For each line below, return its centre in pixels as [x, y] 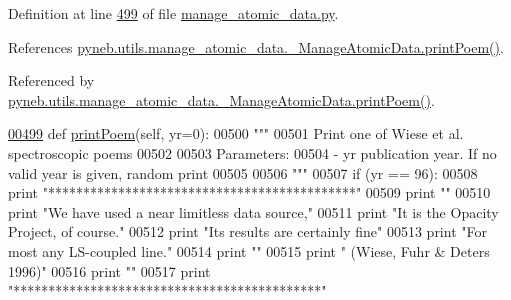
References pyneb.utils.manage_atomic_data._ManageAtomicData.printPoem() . [256, 46]
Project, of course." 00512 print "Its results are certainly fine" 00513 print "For [247, 231]
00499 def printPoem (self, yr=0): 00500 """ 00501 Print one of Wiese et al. [236, 133]
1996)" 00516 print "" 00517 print [109, 270]
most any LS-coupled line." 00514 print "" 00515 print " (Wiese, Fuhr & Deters [249, 250]
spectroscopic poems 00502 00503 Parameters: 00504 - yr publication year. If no [252, 152]
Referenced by [51, 80]
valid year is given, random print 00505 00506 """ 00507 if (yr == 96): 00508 [243, 172]
